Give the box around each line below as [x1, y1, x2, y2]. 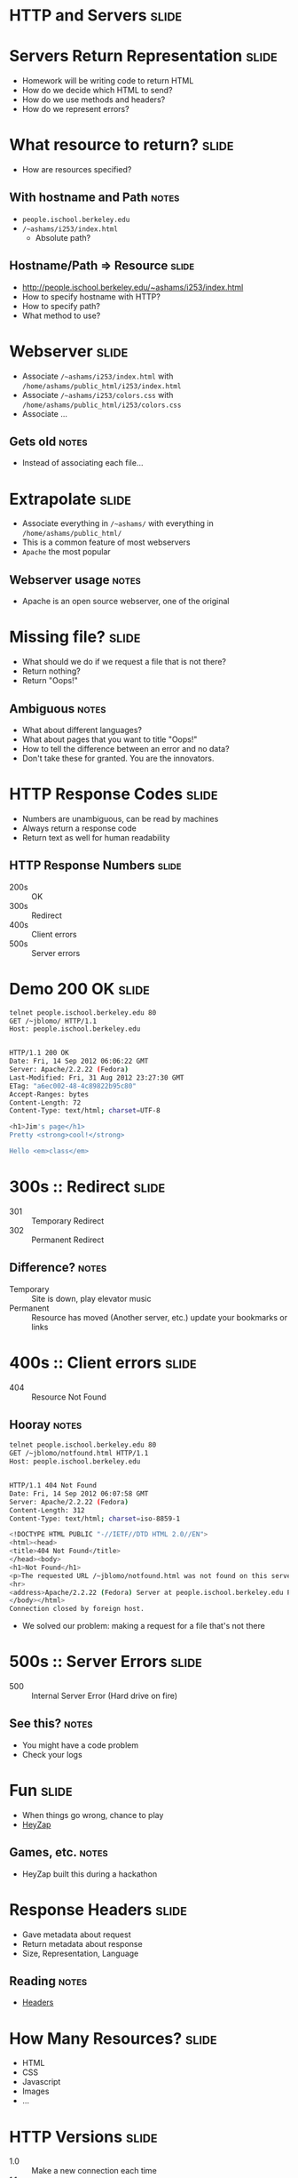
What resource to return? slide [9, 135, 234, 156]
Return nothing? [21, 666, 82, 676]
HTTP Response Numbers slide [9, 858, 182, 874]
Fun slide [9, 1781, 73, 1800]
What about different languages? [21, 724, 142, 735]
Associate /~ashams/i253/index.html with [21, 371, 174, 381]
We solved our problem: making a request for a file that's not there [21, 1621, 266, 1632]
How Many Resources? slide [9, 2028, 217, 2048]
